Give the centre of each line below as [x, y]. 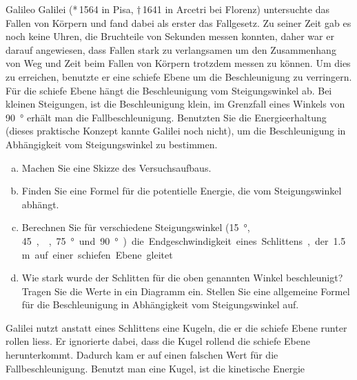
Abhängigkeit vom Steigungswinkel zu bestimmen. [112, 144]
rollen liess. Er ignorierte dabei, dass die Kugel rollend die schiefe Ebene [158, 341]
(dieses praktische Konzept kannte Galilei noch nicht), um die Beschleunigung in [176, 131]
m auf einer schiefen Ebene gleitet [97, 254]
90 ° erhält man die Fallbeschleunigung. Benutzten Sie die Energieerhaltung [166, 117]
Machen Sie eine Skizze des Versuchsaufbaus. [116, 167]
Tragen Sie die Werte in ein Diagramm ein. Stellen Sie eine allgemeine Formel [186, 291]
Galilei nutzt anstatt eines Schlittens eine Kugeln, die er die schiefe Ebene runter [176, 327]
